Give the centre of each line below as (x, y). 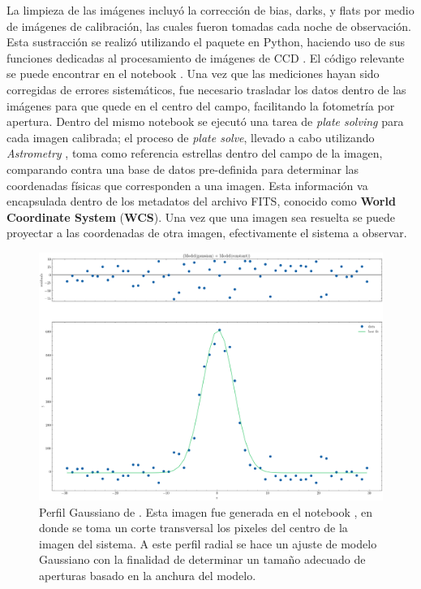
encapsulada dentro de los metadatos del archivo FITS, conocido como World (201, 201)
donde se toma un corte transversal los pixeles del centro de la (193, 528)
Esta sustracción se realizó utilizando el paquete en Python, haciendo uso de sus (206, 42)
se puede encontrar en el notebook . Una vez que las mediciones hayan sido (193, 74)
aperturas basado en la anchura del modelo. (148, 576)
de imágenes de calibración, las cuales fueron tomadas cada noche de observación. (209, 26)
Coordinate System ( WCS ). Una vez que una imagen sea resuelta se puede (201, 217)
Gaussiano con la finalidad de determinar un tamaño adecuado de (202, 559)
